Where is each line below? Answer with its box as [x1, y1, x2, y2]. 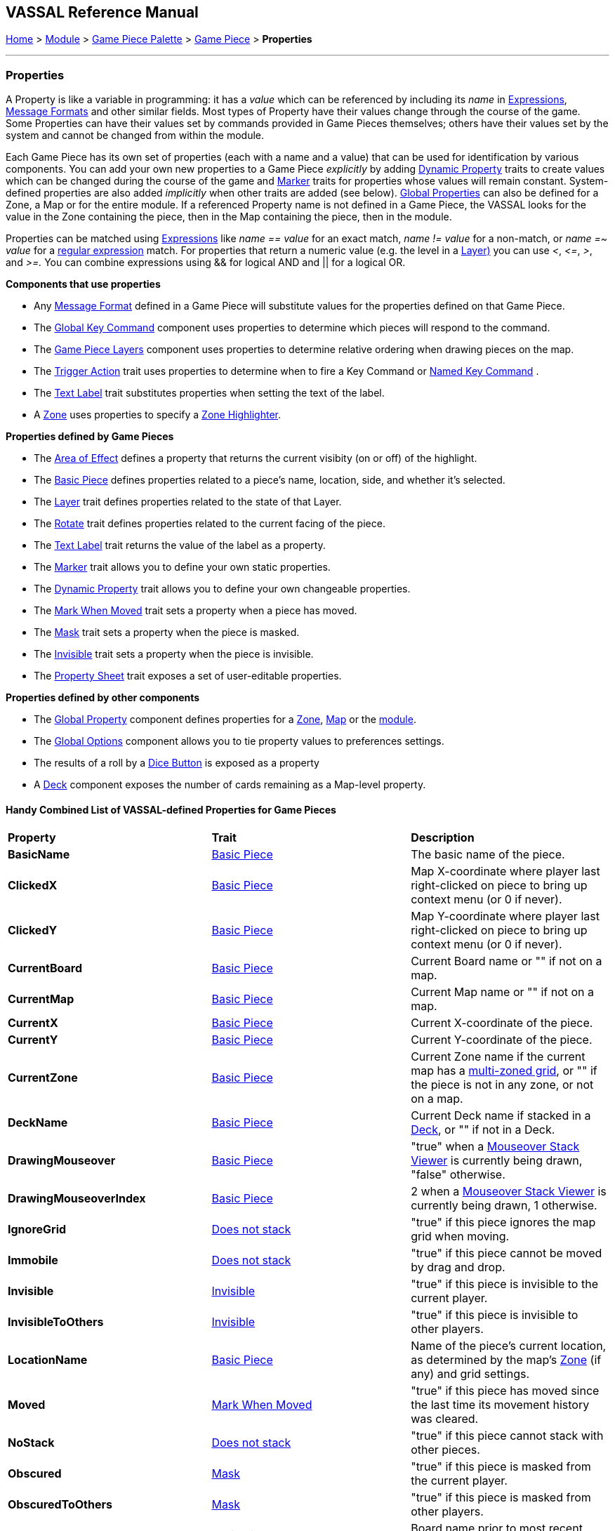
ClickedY [8, 923, 58, 938]
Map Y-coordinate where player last [411, 909, 600, 924]
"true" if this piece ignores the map [411, 1215, 596, 1230]
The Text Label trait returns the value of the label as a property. [34, 539, 326, 552]
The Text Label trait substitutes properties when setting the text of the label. [34, 387, 385, 399]
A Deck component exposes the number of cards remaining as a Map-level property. [34, 778, 426, 791]
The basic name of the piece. [411, 847, 565, 862]
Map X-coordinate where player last [411, 864, 600, 879]
